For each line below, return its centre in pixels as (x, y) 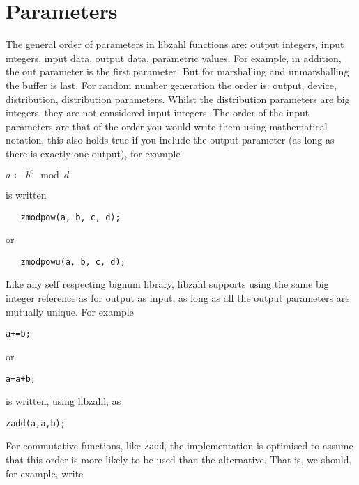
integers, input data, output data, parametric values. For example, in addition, (174, 57)
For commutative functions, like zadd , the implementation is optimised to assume (179, 446)
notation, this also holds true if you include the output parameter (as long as (170, 140)
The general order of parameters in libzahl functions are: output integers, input (175, 44)
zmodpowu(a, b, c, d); (73, 262)
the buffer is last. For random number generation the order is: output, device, (171, 85)
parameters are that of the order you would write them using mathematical (167, 126)
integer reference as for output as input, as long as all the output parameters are (178, 298)
